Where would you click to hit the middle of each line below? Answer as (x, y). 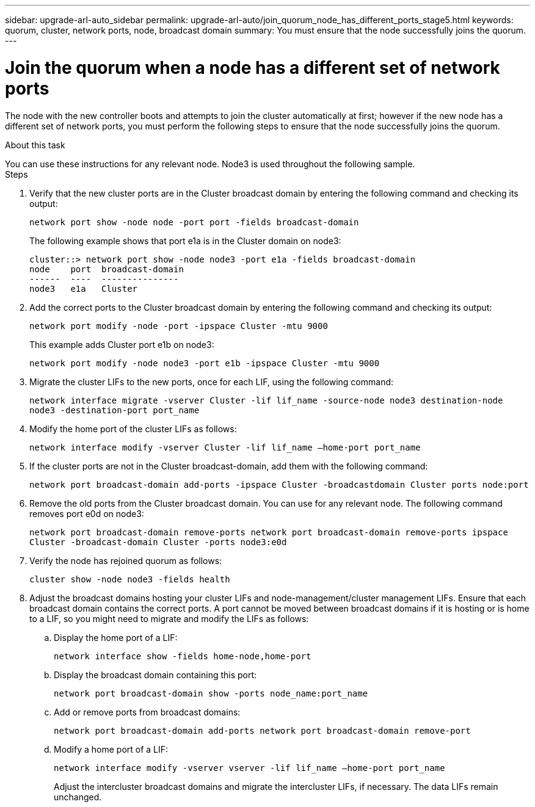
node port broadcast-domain (107, 269)
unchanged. (78, 797)
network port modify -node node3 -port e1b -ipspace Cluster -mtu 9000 (205, 363)
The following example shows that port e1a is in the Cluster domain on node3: (185, 241)
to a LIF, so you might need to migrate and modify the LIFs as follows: (169, 618)
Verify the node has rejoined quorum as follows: (126, 560)
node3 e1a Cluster (84, 288)
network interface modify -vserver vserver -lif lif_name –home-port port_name (249, 768)
